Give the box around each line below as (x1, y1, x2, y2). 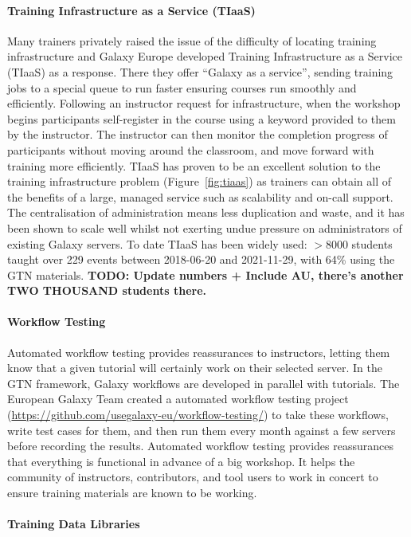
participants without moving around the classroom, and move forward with (7, 141, 374, 158)
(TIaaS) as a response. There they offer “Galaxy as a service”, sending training (7, 63, 393, 80)
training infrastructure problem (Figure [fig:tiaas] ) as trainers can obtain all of (7, 173, 391, 190)
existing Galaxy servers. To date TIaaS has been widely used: (7, 235, 307, 252)
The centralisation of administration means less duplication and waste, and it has (7, 204, 405, 221)
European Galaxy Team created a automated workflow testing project (7, 390, 349, 407)
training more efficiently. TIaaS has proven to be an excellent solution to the (7, 157, 381, 174)
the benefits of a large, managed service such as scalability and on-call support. (7, 188, 393, 205)
